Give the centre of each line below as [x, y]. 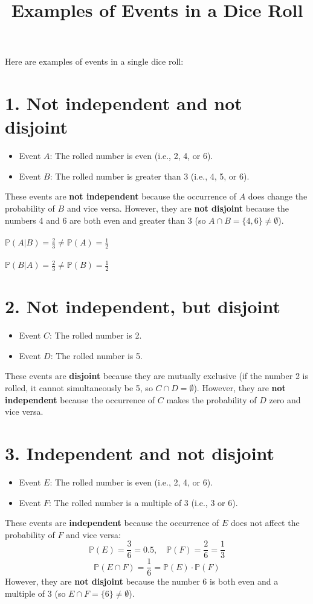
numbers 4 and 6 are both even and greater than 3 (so [105, 220]
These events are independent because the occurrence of [112, 523]
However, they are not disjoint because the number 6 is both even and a [142, 581]
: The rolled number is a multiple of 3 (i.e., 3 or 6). [144, 502]
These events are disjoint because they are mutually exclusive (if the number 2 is [156, 376]
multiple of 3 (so [35, 593]
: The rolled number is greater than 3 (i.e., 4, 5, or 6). [150, 176]
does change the [278, 196]
